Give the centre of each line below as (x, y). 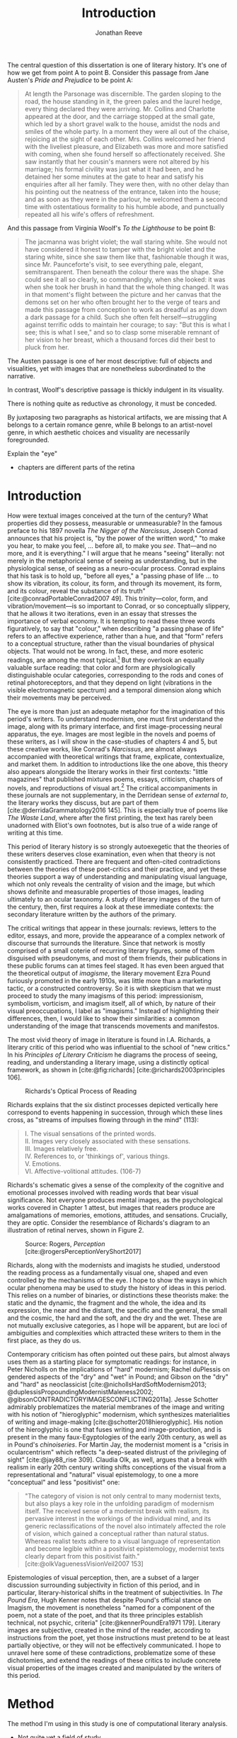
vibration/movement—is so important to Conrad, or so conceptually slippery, (119, 606)
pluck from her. (47, 347)
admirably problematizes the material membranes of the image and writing (116, 1407)
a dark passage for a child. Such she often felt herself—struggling (121, 317)
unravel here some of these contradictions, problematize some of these (111, 1653)
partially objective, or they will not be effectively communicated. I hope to (114, 1645)
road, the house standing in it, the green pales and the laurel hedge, (123, 101)
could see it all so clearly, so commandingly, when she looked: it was (125, 279)
